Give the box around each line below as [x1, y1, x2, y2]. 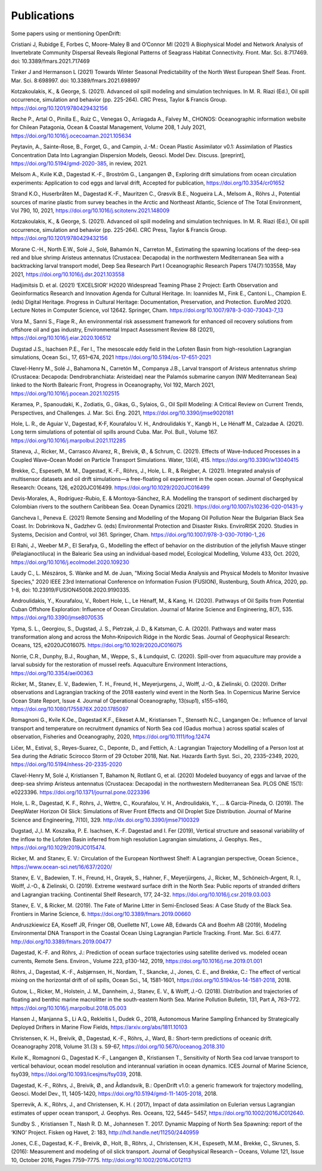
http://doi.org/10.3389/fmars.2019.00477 [11, 938, 112, 945]
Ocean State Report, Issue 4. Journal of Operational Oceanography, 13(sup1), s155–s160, [11, 697, 229, 704]
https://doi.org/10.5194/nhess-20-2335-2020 [11, 761, 122, 768]
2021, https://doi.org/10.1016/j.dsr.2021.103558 [11, 271, 125, 278]
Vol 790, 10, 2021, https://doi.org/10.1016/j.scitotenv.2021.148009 [11, 207, 170, 214]
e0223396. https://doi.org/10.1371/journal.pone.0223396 [11, 789, 150, 796]
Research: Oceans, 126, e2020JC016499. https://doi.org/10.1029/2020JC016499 [11, 484, 210, 491]
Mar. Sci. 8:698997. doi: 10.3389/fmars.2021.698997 [11, 76, 140, 84]
